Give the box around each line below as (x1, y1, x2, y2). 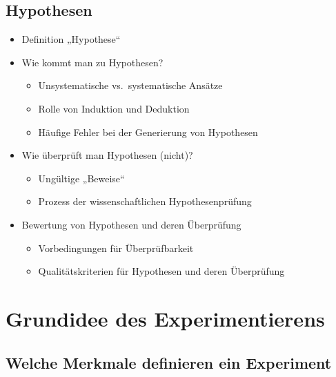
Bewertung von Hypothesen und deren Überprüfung (21, 217, 241, 231)
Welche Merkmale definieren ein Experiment (6, 351, 332, 373)
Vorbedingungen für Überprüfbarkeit (38, 240, 194, 255)
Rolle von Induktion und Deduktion (38, 101, 190, 115)
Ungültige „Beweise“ (38, 171, 125, 185)
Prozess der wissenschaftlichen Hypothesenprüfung (38, 194, 252, 209)
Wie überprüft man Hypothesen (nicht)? (21, 148, 193, 162)
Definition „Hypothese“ (21, 32, 121, 46)
